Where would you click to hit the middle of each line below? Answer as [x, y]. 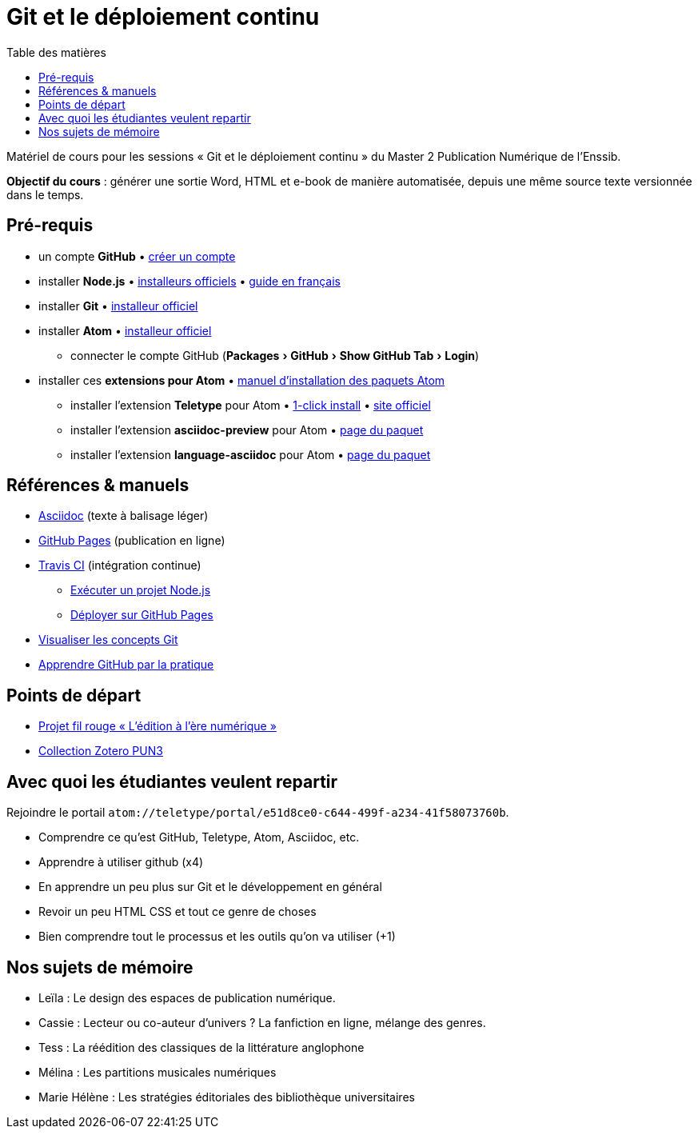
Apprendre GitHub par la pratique [126, 665]
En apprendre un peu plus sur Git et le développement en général [210, 887]
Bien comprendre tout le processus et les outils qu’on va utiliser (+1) [217, 937]
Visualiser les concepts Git [108, 640]
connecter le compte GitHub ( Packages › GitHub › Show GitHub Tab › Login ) [275, 355]
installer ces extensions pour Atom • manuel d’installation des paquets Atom [242, 380]
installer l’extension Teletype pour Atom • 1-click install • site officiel [251, 405]
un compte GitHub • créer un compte [137, 256]
